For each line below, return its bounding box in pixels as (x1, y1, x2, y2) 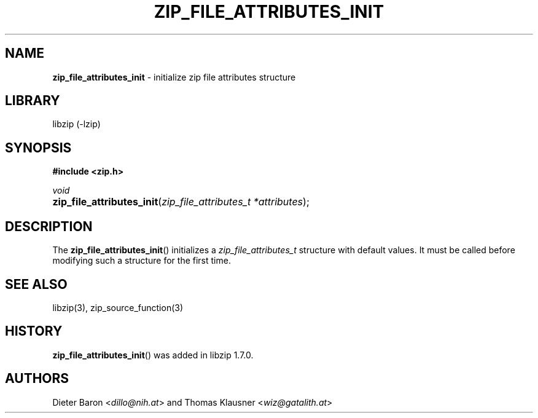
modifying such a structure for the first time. (52, 255, 231, 266)
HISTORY (5, 323, 63, 339)
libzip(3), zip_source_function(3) (52, 302, 184, 313)
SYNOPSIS (5, 140, 72, 156)
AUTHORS (5, 371, 69, 387)
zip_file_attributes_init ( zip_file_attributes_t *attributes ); (52, 195, 310, 208)
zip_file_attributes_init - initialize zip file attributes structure (52, 71, 296, 82)
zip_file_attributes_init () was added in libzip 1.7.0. (52, 349, 254, 360)
